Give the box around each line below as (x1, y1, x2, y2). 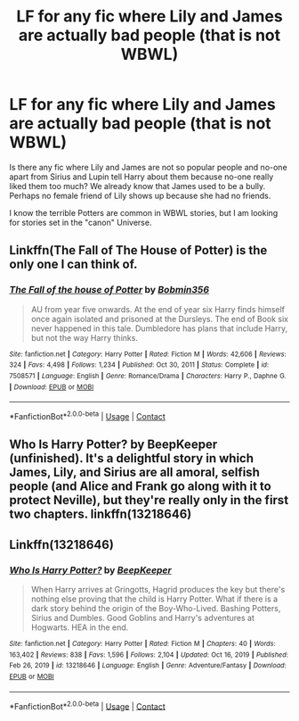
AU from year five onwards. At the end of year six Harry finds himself (30, 303, 286, 314)
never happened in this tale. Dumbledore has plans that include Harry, (30, 323, 288, 334)
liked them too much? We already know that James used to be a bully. (9, 180, 266, 191)
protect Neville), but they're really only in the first (9, 493, 289, 508)
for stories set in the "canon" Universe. (9, 217, 152, 228)
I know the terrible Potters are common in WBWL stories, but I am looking (9, 207, 279, 218)
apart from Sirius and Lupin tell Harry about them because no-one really (9, 171, 274, 182)
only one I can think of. (9, 257, 138, 272)
